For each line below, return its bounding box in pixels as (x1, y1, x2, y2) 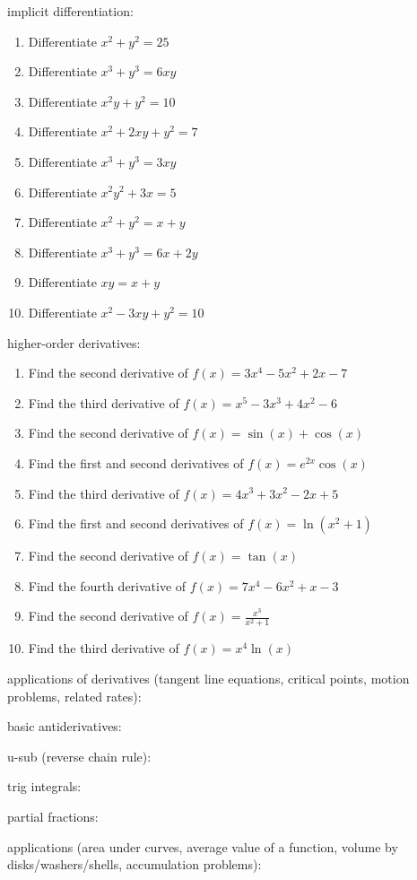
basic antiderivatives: (7, 717, 122, 736)
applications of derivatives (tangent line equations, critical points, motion (7, 669, 410, 688)
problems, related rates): (7, 686, 142, 705)
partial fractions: (7, 806, 99, 825)
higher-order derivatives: (7, 333, 141, 352)
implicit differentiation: (7, 2, 134, 20)
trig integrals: (7, 777, 82, 796)
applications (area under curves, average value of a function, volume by (7, 837, 398, 856)
